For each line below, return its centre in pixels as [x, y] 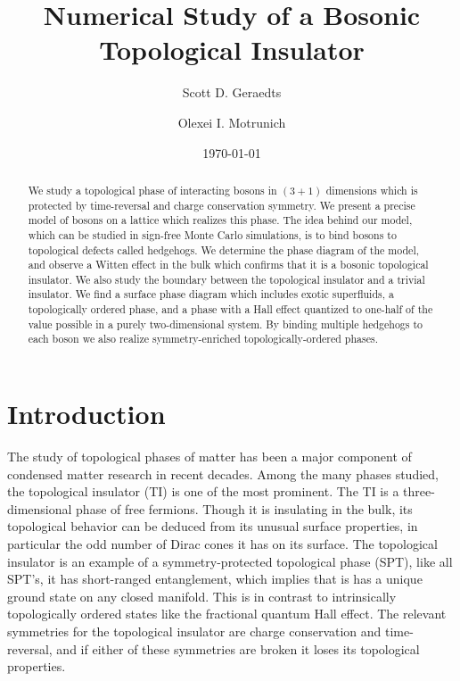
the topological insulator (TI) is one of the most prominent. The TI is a [203, 491]
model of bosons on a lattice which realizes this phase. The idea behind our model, [220, 220]
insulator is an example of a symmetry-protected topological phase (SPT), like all [230, 561]
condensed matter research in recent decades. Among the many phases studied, [223, 473]
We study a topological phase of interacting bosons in [152, 190]
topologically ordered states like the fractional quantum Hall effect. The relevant [227, 614]
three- [419, 491]
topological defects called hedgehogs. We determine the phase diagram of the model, [224, 249]
